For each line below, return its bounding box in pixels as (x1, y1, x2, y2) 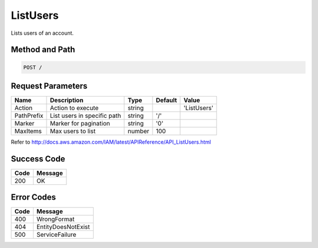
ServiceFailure (36, 230, 77, 239)
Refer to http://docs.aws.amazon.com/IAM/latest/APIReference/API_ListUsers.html (11, 138, 211, 146)
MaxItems (14, 127, 42, 135)
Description (49, 96, 84, 104)
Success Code (11, 154, 65, 164)
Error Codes (11, 192, 56, 203)
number (127, 127, 150, 135)
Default (155, 96, 177, 104)
